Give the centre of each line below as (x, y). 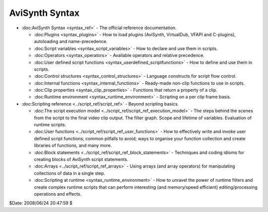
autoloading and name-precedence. (71, 42)
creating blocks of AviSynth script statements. (81, 159)
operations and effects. (58, 194)
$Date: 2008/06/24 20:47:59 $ (41, 203)
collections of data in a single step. (69, 173)
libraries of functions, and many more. (73, 146)
